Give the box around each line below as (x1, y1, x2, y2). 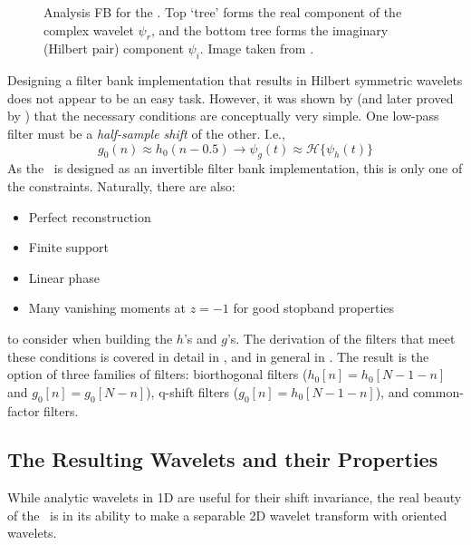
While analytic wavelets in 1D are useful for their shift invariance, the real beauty (7, 488, 462, 507)
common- (412, 382, 464, 401)
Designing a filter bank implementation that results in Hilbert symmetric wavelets (7, 71, 463, 90)
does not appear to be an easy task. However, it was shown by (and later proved (7, 88, 454, 107)
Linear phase (28, 268, 100, 287)
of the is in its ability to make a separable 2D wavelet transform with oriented (7, 505, 447, 524)
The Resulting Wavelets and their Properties (7, 445, 438, 473)
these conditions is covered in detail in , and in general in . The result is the (7, 346, 429, 365)
